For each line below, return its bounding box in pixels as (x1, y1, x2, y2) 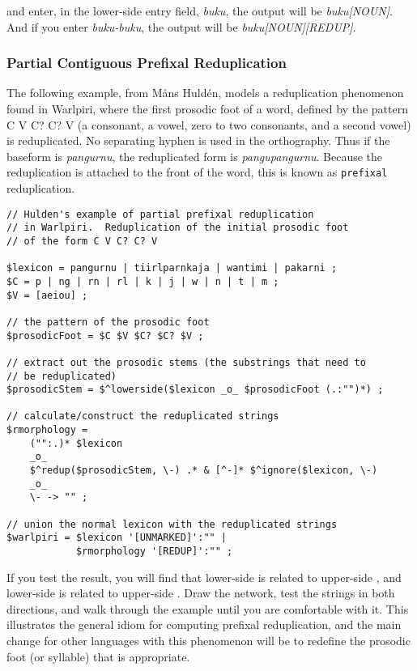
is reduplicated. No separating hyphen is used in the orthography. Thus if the (6, 132, 390, 149)
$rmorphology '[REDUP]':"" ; (75, 546, 233, 558)
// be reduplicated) (6, 370, 117, 382)
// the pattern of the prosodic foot (6, 316, 210, 328)
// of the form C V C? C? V (6, 235, 158, 247)
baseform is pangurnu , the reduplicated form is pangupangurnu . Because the (6, 147, 383, 164)
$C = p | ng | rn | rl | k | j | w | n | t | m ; (6, 275, 279, 287)
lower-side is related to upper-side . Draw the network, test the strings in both (6, 584, 395, 601)
